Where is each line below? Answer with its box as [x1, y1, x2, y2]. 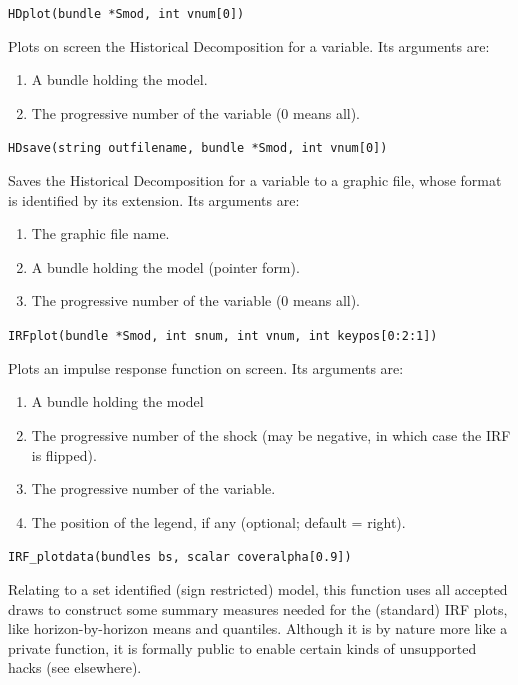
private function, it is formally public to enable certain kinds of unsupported [8, 637, 477, 658]
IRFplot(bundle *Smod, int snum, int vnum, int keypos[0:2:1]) [8, 329, 438, 344]
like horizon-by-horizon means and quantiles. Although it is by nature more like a [8, 618, 508, 639]
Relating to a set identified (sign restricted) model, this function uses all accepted [8, 578, 508, 599]
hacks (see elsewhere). [8, 657, 142, 678]
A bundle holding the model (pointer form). [31, 256, 300, 277]
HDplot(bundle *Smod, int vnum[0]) [8, 7, 245, 21]
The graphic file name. [31, 223, 170, 244]
